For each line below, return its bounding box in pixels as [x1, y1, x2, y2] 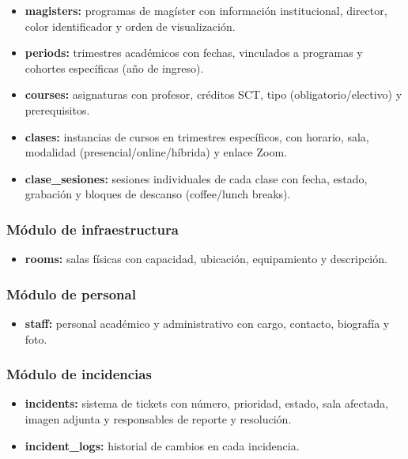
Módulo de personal [6, 284, 136, 303]
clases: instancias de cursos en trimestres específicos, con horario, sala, [25, 128, 369, 145]
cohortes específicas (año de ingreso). [25, 59, 204, 76]
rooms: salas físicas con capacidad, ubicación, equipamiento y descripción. [25, 250, 387, 267]
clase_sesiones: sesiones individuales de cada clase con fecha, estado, [25, 170, 368, 186]
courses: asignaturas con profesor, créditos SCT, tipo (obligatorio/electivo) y [25, 86, 402, 103]
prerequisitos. [25, 101, 90, 118]
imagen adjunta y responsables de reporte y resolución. [25, 410, 292, 427]
